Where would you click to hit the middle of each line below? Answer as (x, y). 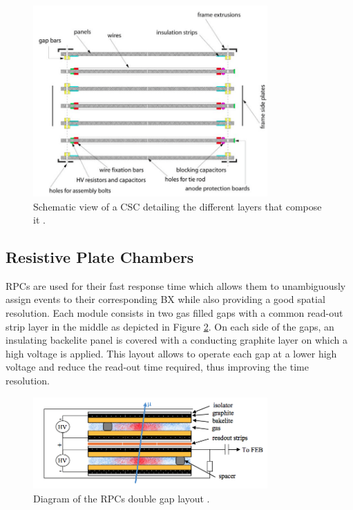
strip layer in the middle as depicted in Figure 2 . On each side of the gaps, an (170, 326)
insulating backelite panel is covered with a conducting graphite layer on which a (176, 340)
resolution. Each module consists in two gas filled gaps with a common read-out (174, 313)
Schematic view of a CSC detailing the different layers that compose (178, 206)
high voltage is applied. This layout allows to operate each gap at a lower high (171, 353)
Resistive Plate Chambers (100, 257)
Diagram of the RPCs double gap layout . (122, 498)
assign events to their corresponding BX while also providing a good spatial (165, 299)
